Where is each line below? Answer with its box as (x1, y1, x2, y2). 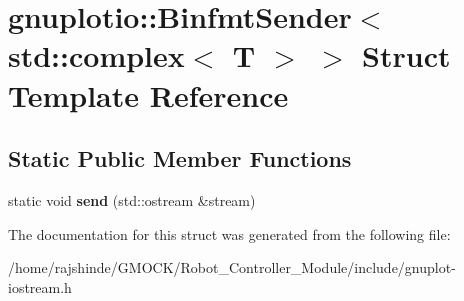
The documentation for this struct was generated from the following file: (8, 223, 451, 244)
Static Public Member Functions (8, 143, 352, 174)
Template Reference (8, 74, 289, 115)
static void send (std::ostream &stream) (8, 189, 256, 210)
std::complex (8, 35, 185, 76)
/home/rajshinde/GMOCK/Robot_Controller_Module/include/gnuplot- (8, 257, 456, 278)
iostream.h (8, 276, 72, 297)
